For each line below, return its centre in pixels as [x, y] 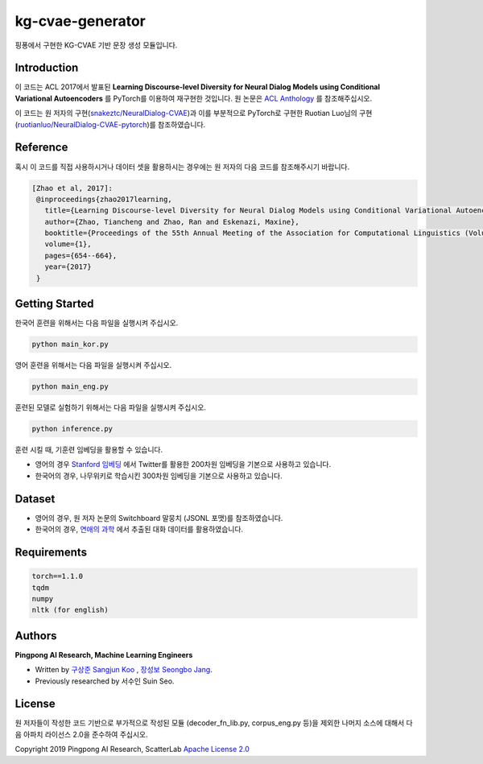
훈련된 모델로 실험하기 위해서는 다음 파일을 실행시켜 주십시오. [111, 407]
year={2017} [68, 267]
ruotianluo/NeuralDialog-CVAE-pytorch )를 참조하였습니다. [111, 124]
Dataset [35, 499]
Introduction [47, 68]
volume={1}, [68, 244]
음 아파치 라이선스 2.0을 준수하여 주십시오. [81, 734]
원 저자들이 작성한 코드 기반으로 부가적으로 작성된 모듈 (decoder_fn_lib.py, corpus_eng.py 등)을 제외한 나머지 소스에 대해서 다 [214, 723]
